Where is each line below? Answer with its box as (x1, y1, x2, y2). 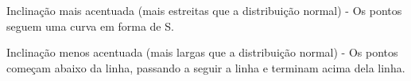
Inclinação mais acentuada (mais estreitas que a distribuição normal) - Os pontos (6, 2, 402, 18)
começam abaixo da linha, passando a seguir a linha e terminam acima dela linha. (6, 59, 405, 75)
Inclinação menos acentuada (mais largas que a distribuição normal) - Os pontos (6, 44, 398, 61)
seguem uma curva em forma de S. (6, 17, 174, 34)
